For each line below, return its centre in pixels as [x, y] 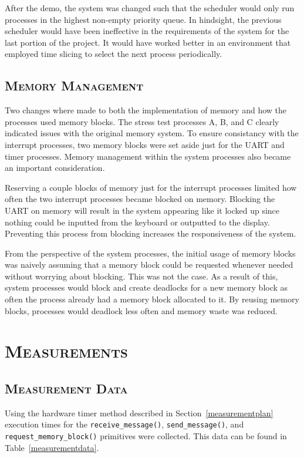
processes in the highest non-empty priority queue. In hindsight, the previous [143, 19]
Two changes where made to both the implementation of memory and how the [146, 110]
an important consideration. [55, 168]
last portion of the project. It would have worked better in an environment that [148, 42]
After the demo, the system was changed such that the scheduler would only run [150, 8]
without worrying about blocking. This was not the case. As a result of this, [141, 276]
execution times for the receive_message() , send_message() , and [124, 424]
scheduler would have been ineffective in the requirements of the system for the [147, 31]
